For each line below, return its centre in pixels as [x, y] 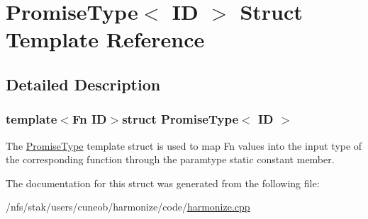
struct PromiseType [180, 119]
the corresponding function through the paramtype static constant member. [170, 159]
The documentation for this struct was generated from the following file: [163, 183]
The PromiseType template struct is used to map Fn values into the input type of [184, 145]
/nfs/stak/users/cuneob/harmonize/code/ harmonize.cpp [128, 207]
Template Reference [105, 39]
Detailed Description [83, 84]
